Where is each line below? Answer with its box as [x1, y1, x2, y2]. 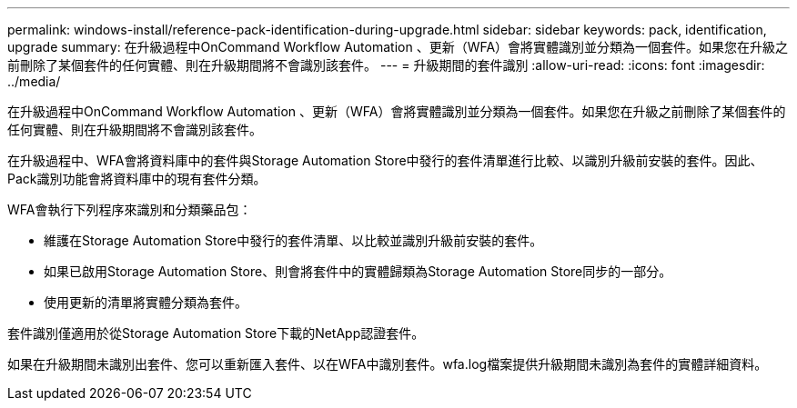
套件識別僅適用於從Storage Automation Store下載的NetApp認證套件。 [7, 325, 425, 341]
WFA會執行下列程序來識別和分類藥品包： [7, 202, 252, 217]
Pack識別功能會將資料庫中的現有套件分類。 [7, 171, 267, 186]
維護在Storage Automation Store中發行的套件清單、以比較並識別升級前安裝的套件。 [44, 233, 543, 248]
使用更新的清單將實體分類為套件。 [44, 294, 247, 310]
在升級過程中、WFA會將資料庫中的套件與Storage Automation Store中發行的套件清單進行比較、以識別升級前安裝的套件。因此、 [7, 153, 763, 168]
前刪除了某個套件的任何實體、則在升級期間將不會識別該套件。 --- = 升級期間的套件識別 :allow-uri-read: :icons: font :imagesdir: [7, 57, 765, 73]
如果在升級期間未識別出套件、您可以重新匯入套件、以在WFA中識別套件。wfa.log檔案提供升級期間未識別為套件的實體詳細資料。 [7, 356, 768, 372]
